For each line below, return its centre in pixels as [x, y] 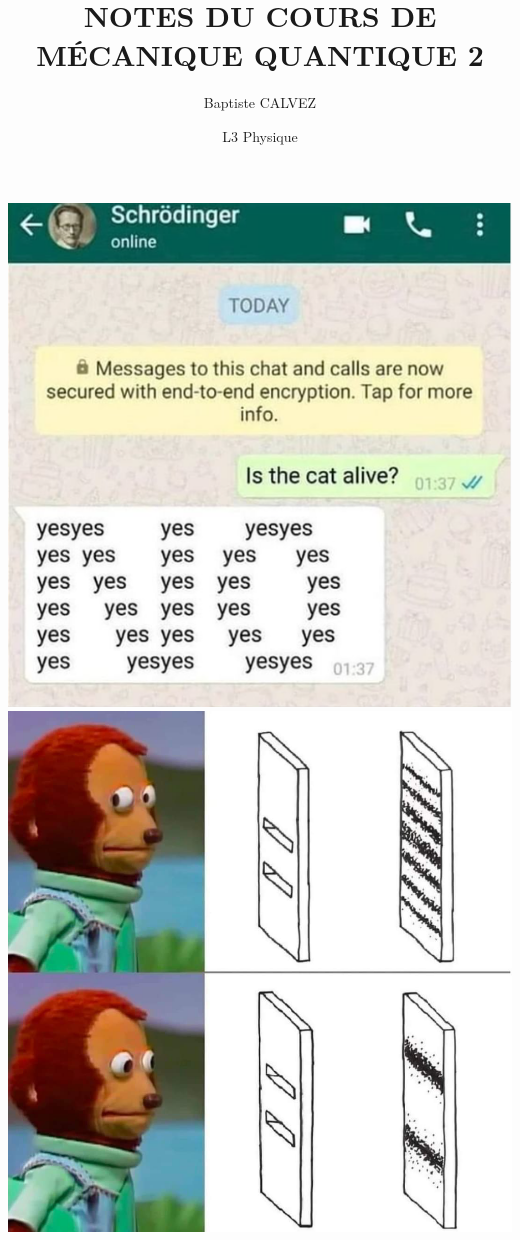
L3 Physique [260, 135]
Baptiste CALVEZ [260, 102]
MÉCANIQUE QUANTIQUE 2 [260, 54]
